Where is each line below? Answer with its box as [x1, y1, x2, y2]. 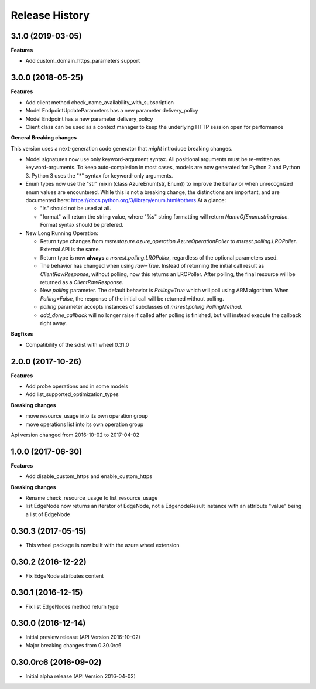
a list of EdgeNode [25, 510, 70, 518]
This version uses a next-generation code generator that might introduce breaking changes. [11, 145, 233, 152]
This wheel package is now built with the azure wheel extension [25, 541, 180, 548]
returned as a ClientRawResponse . [40, 278, 124, 285]
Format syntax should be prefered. [40, 221, 124, 228]
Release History [11, 9, 90, 22]
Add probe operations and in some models [25, 383, 129, 390]
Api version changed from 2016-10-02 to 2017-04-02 [11, 431, 140, 438]
